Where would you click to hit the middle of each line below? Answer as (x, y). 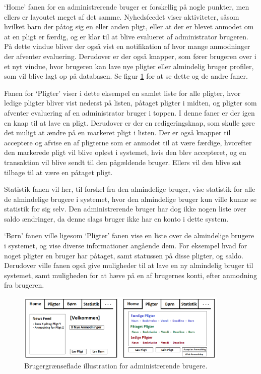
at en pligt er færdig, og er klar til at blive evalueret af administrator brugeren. (126, 36)
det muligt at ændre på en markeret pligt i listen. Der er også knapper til (117, 132)
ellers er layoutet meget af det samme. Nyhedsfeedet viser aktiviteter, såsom (122, 16)
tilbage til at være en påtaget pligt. (58, 172)
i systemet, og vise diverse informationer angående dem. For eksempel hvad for (126, 246)
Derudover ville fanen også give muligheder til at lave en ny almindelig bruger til (129, 265)
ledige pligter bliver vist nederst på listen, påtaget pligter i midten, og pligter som (130, 103)
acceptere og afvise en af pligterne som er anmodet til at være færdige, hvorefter (128, 142)
